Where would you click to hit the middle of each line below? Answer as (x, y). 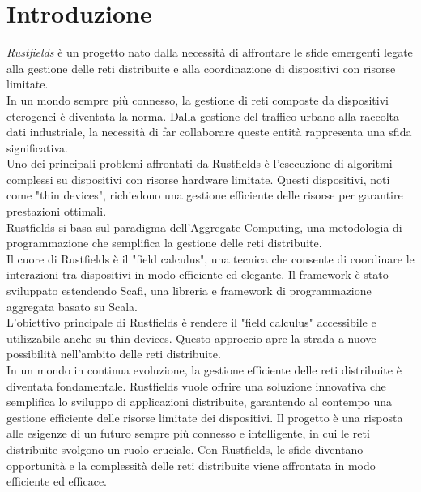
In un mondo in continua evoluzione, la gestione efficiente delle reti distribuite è (204, 370)
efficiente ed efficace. (57, 481)
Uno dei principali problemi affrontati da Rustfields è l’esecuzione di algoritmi (200, 163)
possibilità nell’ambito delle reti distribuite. (114, 354)
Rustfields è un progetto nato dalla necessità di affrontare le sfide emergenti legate (210, 52)
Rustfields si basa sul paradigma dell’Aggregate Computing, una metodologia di (204, 227)
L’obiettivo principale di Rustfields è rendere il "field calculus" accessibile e (191, 322)
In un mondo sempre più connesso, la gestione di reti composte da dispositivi (198, 99)
